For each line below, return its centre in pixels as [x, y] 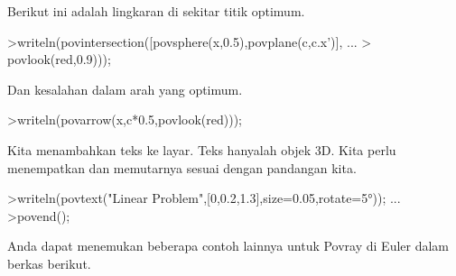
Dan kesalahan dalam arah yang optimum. [125, 89]
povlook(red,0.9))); [59, 59]
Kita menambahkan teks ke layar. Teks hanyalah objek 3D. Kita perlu [202, 149]
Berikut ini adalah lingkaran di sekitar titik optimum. [156, 11]
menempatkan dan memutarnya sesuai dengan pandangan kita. [182, 167]
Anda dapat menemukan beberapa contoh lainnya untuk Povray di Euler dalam [228, 246]
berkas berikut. [49, 263]
